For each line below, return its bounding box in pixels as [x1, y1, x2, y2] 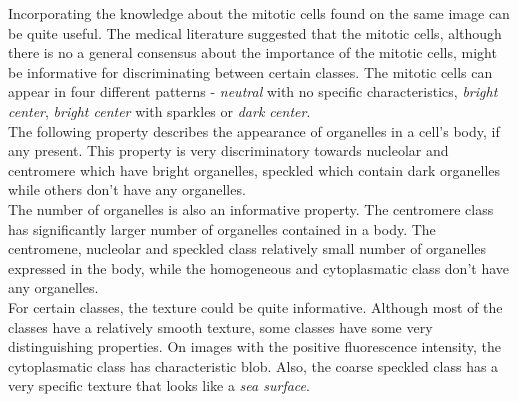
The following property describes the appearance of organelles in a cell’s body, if [8, 120, 500, 141]
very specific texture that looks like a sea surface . [8, 375, 310, 396]
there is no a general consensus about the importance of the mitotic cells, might [8, 42, 497, 63]
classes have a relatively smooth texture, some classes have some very [8, 316, 433, 337]
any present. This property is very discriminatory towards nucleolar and [8, 140, 449, 161]
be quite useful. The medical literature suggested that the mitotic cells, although [8, 22, 502, 43]
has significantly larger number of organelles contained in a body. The [8, 218, 436, 239]
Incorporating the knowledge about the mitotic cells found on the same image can [8, 3, 510, 23]
